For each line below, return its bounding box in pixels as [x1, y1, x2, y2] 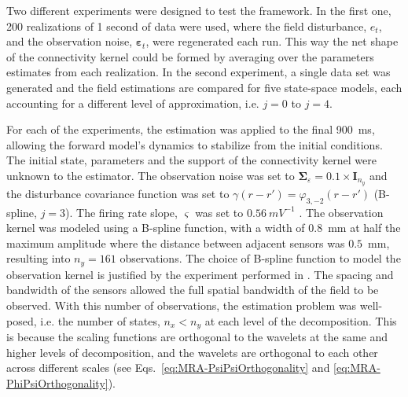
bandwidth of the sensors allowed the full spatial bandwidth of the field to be [6, 281, 379, 298]
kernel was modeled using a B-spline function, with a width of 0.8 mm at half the [6, 219, 401, 236]
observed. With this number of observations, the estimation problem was [6, 297, 357, 314]
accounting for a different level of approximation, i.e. [6, 94, 259, 111]
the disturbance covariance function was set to [6, 185, 230, 201]
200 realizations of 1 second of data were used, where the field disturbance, [6, 17, 367, 34]
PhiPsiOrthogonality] [6, 374, 108, 391]
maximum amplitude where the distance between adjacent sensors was [6, 234, 345, 251]
